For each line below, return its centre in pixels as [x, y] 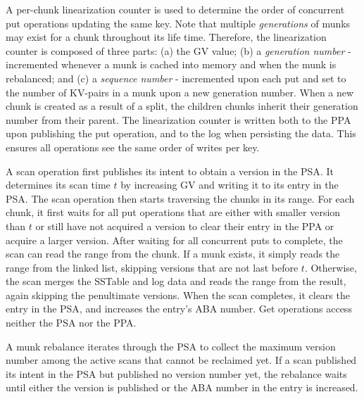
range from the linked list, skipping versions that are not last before [152, 267]
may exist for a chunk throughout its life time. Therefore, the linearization [166, 37]
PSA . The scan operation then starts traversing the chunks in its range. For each [180, 198]
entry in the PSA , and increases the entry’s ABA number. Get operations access [179, 309]
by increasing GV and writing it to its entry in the [230, 185]
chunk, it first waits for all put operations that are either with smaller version [173, 212]
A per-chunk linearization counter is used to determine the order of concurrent [175, 9]
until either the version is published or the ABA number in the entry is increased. [182, 387]
